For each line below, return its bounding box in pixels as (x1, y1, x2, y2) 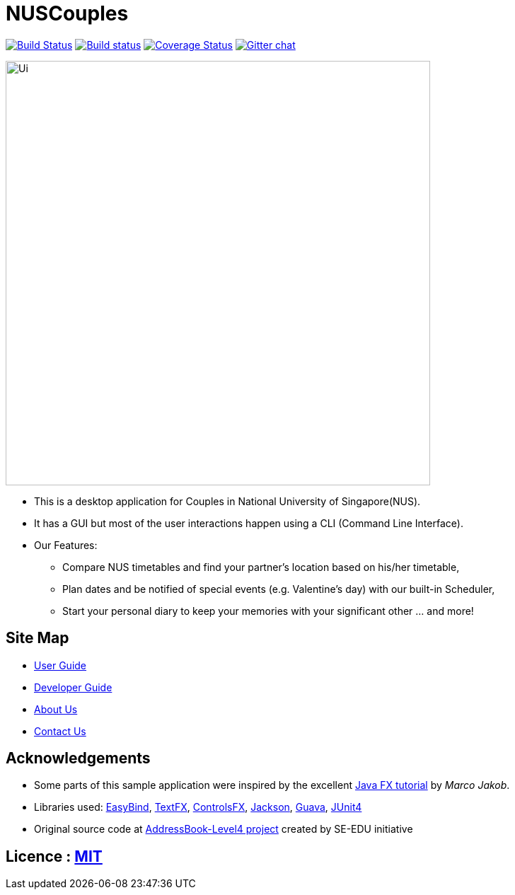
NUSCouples (6, 1, 129, 25)
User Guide (34, 659, 87, 671)
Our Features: (34, 538, 98, 551)
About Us (34, 703, 78, 715)
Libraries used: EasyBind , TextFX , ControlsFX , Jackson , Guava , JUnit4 (34, 801, 362, 814)
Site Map (6, 629, 69, 647)
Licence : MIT (6, 847, 103, 865)
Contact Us (34, 724, 86, 737)
